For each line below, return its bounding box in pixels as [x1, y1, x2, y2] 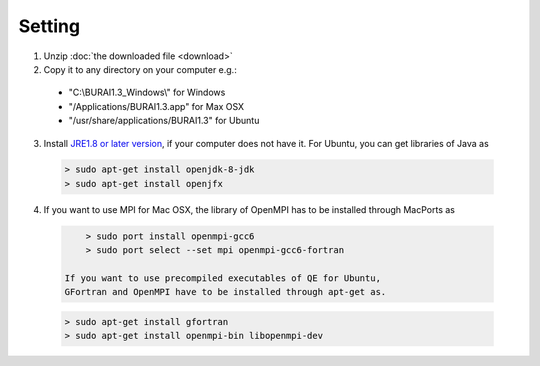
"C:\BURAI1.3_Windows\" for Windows [68, 86, 226, 99]
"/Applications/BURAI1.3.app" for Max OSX [68, 100, 245, 112]
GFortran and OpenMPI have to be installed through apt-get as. [64, 286, 387, 298]
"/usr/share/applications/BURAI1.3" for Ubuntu [68, 115, 260, 127]
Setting [18, 15, 80, 37]
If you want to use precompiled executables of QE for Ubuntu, [64, 273, 382, 284]
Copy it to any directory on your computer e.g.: [43, 63, 237, 75]
